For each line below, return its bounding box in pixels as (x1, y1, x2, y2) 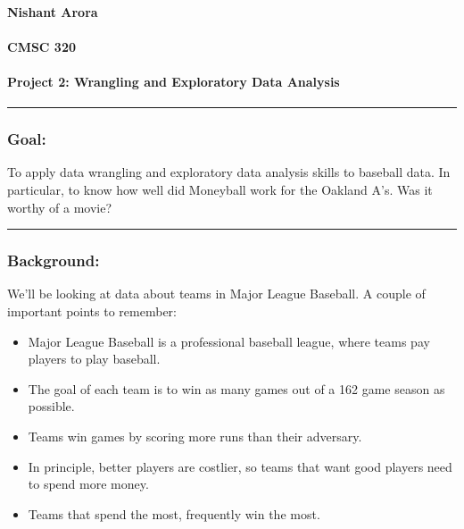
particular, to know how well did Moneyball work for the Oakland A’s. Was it (7, 180, 433, 198)
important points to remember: (7, 301, 177, 320)
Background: (7, 249, 100, 272)
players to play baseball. (28, 349, 161, 368)
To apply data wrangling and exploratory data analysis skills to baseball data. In (7, 163, 451, 181)
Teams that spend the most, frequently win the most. (28, 504, 320, 523)
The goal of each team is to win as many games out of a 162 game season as (28, 379, 445, 398)
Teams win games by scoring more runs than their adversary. (28, 426, 362, 445)
